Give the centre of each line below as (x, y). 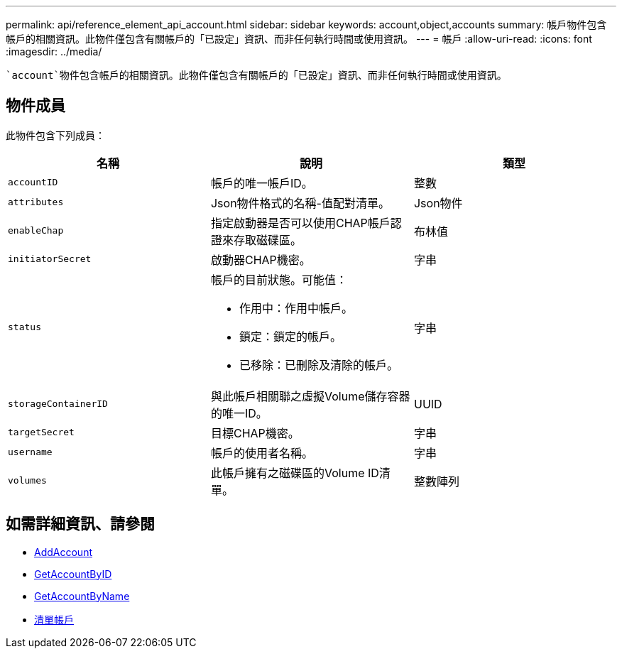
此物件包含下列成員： (55, 135)
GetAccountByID (73, 574)
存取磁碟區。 (267, 240)
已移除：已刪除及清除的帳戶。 (318, 365)
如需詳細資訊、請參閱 (80, 524)
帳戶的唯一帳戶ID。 (262, 183)
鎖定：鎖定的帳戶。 (290, 336)
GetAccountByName (82, 596)
